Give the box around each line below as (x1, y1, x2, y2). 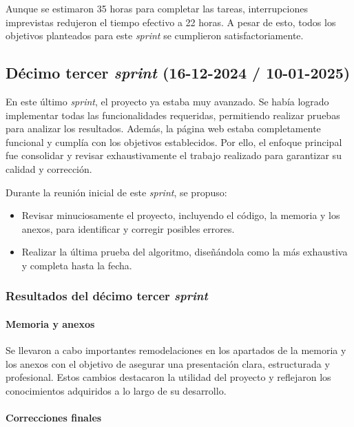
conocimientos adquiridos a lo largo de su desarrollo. (6, 383, 227, 397)
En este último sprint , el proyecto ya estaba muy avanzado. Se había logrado (6, 94, 329, 108)
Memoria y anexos (6, 316, 95, 331)
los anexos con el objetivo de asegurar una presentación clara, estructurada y (6, 356, 330, 371)
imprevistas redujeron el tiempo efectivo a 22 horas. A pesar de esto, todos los (6, 14, 336, 29)
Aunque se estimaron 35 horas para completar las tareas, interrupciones (6, 1, 308, 15)
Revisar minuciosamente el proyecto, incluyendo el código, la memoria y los (21, 208, 340, 222)
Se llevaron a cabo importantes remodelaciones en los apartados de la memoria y (6, 343, 346, 357)
